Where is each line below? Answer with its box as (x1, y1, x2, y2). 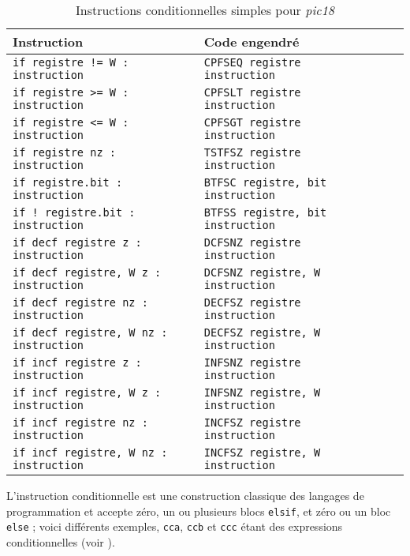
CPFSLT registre (203, 86, 301, 99)
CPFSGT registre (203, 116, 301, 129)
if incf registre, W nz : (13, 446, 168, 459)
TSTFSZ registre (203, 146, 301, 159)
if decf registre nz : (13, 296, 148, 309)
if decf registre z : (13, 236, 142, 249)
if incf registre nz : (13, 416, 148, 429)
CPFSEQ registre (203, 56, 301, 69)
